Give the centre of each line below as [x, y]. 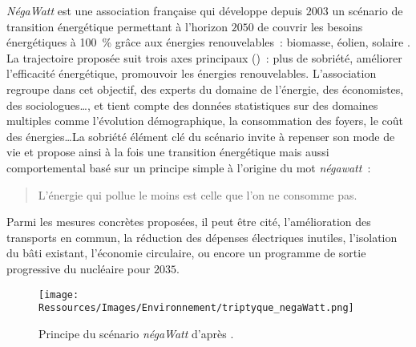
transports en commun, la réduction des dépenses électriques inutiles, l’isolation [202, 237]
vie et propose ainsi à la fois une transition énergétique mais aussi [168, 152]
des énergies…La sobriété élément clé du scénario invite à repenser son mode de [201, 136]
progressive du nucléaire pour [79, 268]
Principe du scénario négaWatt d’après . [136, 333]
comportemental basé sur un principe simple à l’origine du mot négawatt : [189, 167]
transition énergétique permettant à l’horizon [117, 26]
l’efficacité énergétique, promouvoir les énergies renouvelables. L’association [192, 73]
